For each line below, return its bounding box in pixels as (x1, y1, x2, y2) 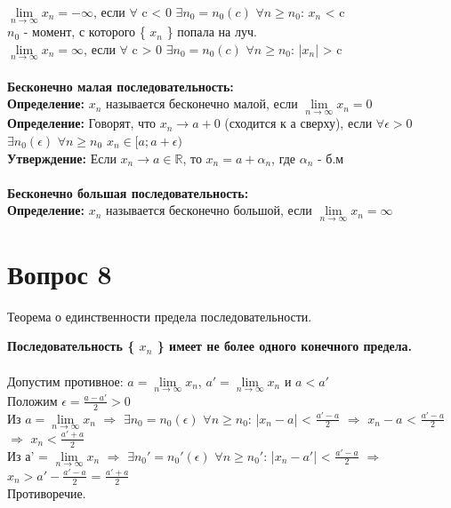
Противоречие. (7, 483, 86, 502)
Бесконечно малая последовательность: (7, 76, 234, 95)
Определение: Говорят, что (7, 114, 157, 132)
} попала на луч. (166, 22, 257, 41)
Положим (7, 391, 58, 409)
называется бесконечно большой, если (105, 201, 312, 219)
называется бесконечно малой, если (105, 94, 298, 113)
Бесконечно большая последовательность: (7, 183, 249, 202)
